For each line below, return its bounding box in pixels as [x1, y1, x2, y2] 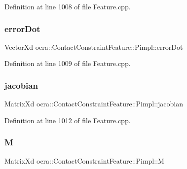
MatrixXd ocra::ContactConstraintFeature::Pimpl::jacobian [4, 99, 183, 109]
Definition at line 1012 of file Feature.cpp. [4, 115, 131, 125]
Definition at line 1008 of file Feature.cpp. [4, 1, 131, 11]
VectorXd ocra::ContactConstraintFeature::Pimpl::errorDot [4, 41, 183, 52]
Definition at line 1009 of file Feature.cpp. [4, 58, 131, 68]
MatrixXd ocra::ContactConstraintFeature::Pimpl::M [4, 155, 164, 166]
